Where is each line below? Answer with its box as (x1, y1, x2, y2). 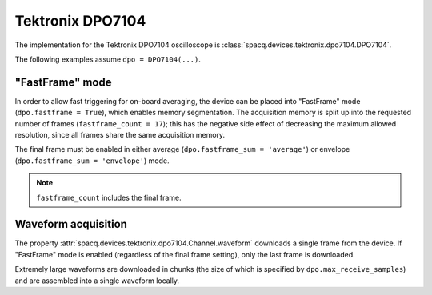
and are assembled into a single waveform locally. (14, 276, 180, 285)
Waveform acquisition (14, 217, 128, 231)
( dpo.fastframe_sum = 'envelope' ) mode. (14, 156, 170, 165)
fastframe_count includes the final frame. (36, 193, 182, 202)
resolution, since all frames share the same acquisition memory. (14, 130, 226, 140)
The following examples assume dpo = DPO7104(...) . (14, 54, 202, 64)
